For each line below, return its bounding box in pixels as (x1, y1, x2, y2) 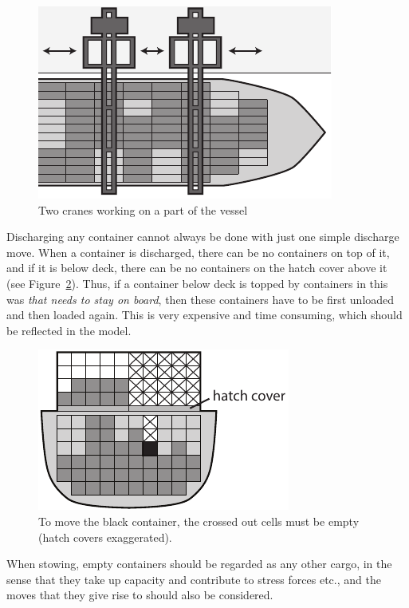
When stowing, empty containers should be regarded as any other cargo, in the (6, 555, 392, 572)
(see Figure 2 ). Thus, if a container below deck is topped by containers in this (6, 274, 388, 291)
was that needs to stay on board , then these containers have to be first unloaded (6, 290, 395, 307)
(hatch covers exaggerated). (38, 528, 172, 545)
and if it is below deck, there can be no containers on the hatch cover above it (6, 259, 387, 276)
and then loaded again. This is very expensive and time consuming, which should (6, 306, 403, 323)
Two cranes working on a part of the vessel (38, 201, 248, 218)
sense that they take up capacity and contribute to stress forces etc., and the (6, 570, 381, 587)
